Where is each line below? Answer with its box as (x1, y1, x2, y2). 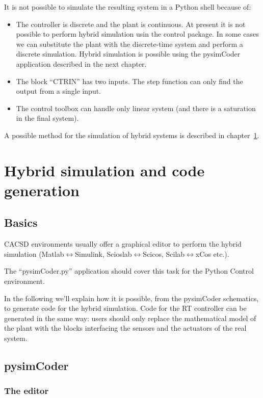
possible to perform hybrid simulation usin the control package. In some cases (16, 29, 259, 39)
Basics (4, 215, 38, 230)
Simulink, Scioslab (75, 248, 132, 259)
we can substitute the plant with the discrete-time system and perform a (16, 38, 243, 49)
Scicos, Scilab (143, 248, 185, 259)
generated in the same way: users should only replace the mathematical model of (4, 312, 256, 323)
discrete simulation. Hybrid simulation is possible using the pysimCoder (16, 48, 241, 59)
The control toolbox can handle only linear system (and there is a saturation (16, 102, 256, 113)
